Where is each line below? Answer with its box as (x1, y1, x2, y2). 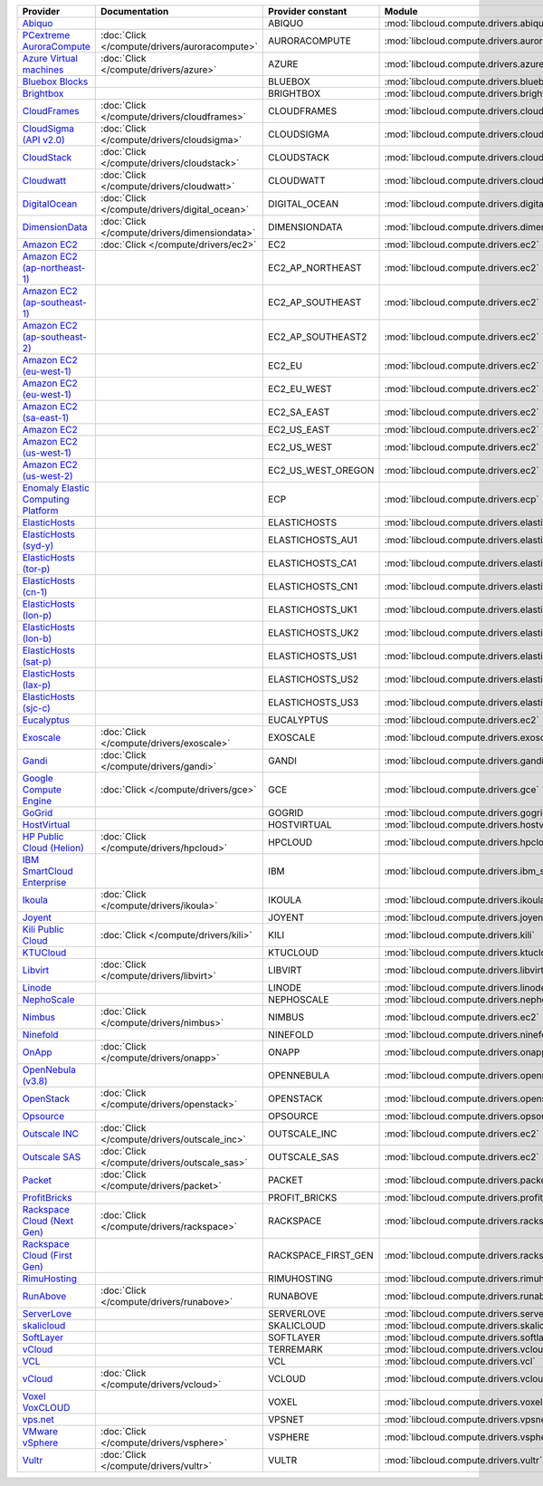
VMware (22, 1425, 59, 1437)
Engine (22, 795, 52, 807)
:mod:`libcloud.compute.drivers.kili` (384, 929, 536, 941)
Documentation (100, 5, 169, 17)
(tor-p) (22, 562, 51, 575)
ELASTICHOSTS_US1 (268, 650, 357, 662)
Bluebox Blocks (22, 75, 89, 88)
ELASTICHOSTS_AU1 (268, 534, 357, 546)
